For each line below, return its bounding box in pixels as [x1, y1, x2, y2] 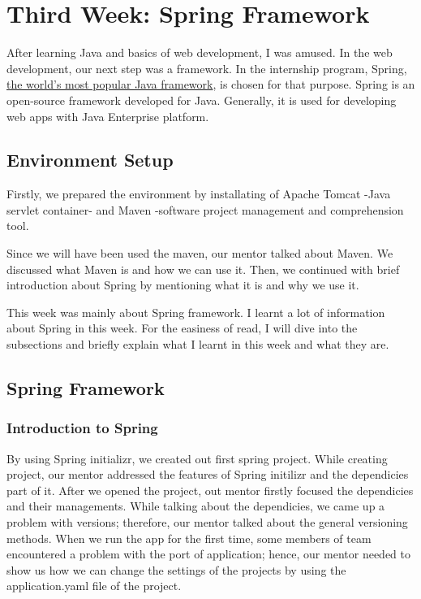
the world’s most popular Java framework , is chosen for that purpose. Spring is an [6, 76, 415, 93]
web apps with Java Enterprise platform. [6, 107, 209, 124]
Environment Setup [6, 147, 174, 172]
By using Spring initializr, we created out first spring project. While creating [6, 449, 388, 467]
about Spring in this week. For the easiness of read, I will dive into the [6, 319, 358, 336]
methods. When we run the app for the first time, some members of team [6, 529, 372, 546]
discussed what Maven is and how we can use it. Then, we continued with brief [6, 260, 400, 277]
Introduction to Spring [6, 418, 158, 438]
